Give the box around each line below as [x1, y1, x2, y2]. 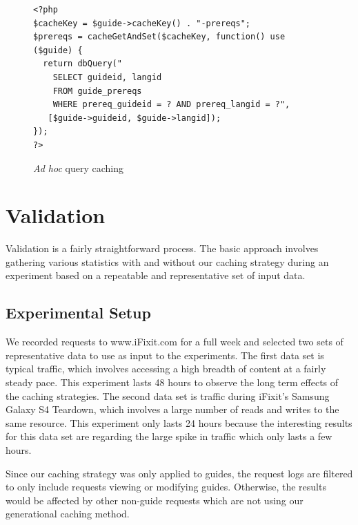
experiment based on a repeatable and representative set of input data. [6, 268, 306, 283]
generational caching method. [6, 506, 130, 521]
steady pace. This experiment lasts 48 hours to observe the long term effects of [6, 375, 339, 390]
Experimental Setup [6, 302, 151, 323]
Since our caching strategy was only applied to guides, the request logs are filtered [6, 466, 353, 480]
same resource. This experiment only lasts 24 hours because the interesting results [6, 415, 352, 430]
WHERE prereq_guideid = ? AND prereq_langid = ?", [52, 99, 290, 110]
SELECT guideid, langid [52, 72, 162, 82]
